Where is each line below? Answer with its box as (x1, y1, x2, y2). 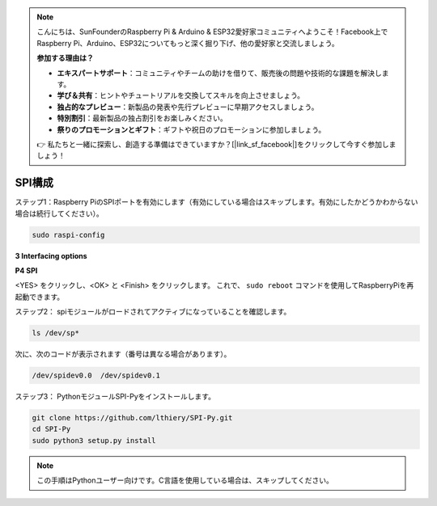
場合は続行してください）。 (15, 209, 104, 218)
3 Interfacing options (15, 251, 88, 260)
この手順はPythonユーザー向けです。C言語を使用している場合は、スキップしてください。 (36, 475, 333, 485)
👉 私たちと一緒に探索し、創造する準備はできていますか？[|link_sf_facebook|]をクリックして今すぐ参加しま (36, 139, 397, 149)
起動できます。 (15, 292, 65, 301)
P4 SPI (15, 265, 38, 275)
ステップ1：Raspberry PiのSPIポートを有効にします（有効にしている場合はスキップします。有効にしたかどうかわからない (15, 197, 418, 207)
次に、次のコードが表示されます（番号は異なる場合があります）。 (15, 349, 231, 359)
